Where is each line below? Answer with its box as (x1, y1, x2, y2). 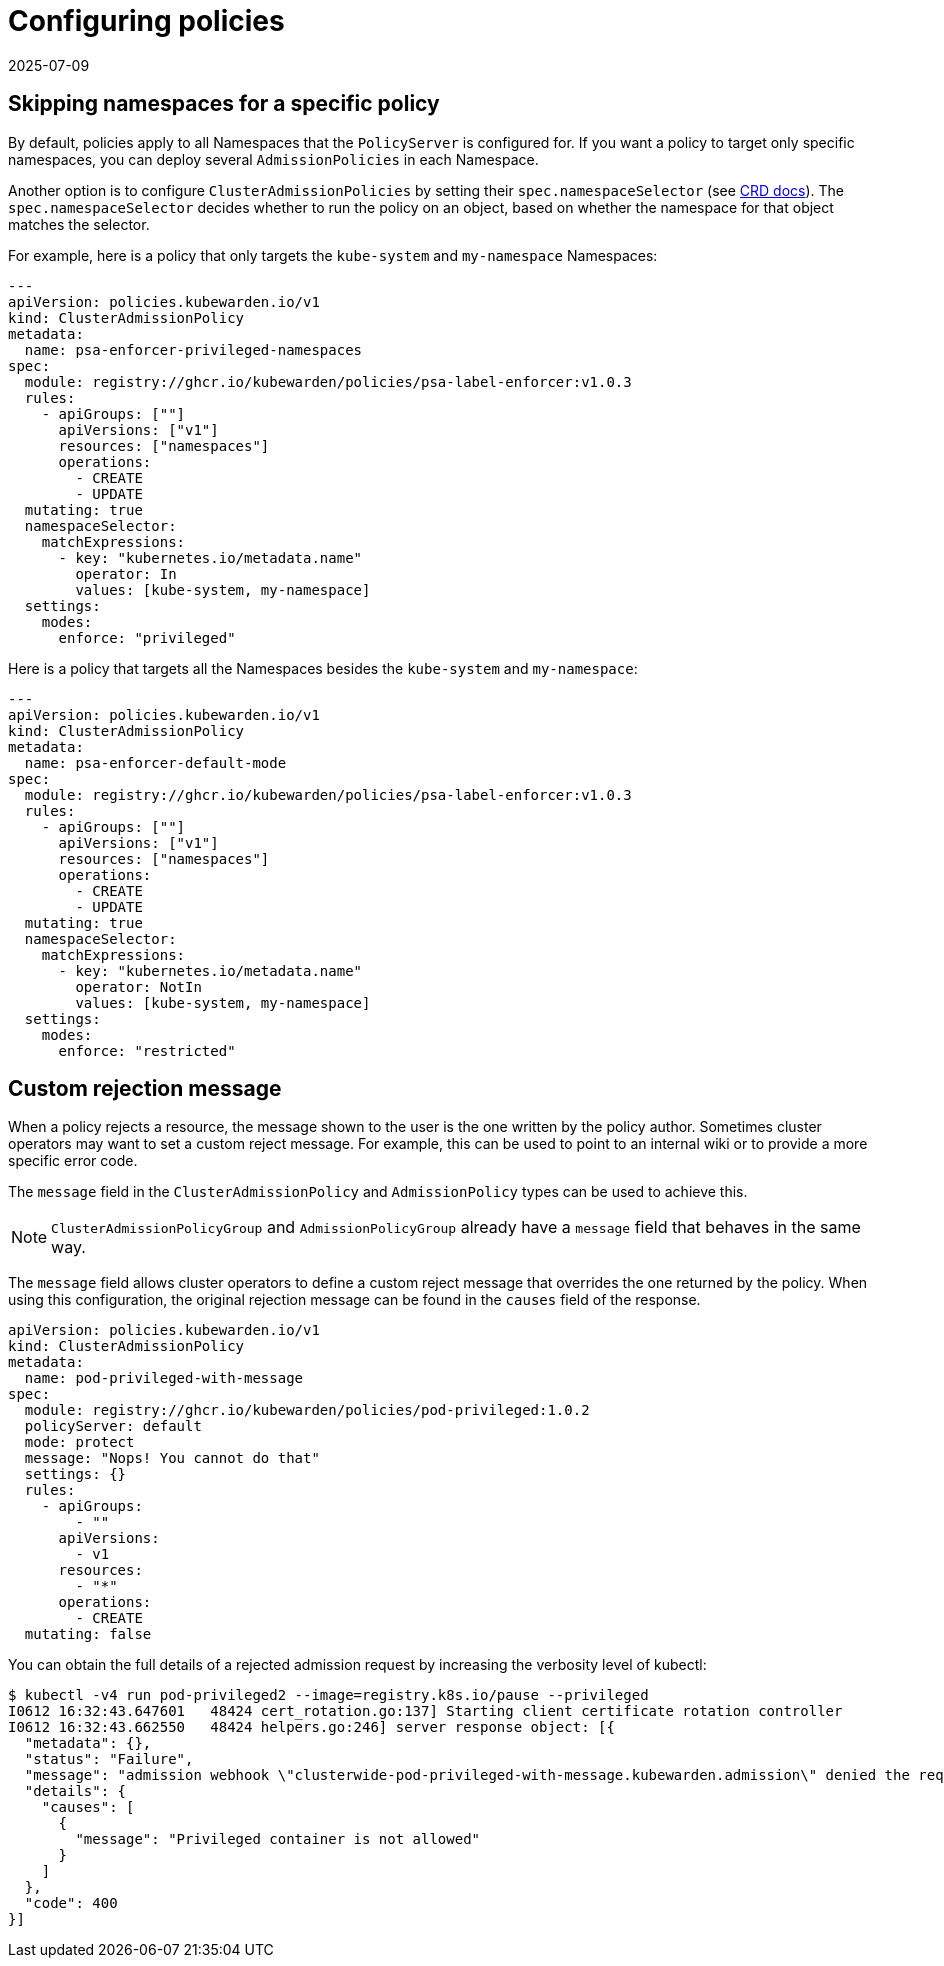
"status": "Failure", (24, 1751, 194, 1768)
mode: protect (24, 1434, 135, 1451)
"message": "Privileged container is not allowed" (75, 1831, 481, 1848)
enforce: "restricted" (58, 1042, 236, 1059)
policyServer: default (24, 1418, 202, 1435)
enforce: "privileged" (58, 629, 236, 646)
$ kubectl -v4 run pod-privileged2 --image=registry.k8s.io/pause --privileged (8, 1687, 649, 1704)
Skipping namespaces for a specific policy (8, 91, 440, 117)
